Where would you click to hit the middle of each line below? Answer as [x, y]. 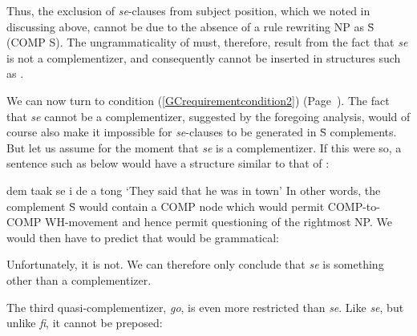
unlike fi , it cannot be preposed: [85, 323]
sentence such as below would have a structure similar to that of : [168, 163]
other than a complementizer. [79, 279]
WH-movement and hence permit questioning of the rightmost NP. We [219, 222]
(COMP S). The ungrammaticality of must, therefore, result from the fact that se [207, 42]
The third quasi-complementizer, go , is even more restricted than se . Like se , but [205, 307]
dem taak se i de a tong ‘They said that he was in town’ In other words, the [194, 190]
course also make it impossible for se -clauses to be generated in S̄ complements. [202, 132]
